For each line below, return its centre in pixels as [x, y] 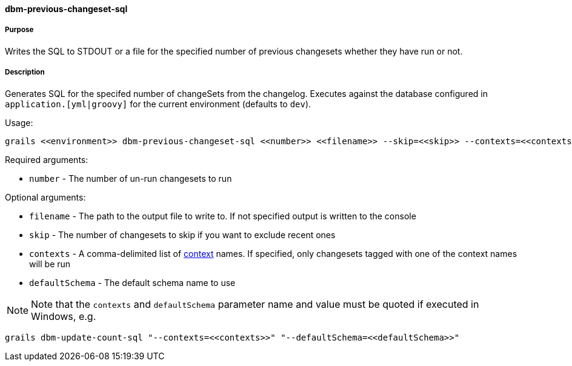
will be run [50, 264]
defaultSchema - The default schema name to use [132, 282]
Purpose [19, 30]
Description [25, 72]
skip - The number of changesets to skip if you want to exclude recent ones [182, 235]
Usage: [19, 122]
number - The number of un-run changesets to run [131, 178]
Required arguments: [47, 159]
